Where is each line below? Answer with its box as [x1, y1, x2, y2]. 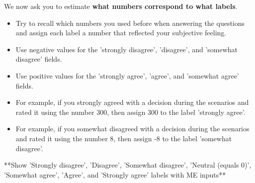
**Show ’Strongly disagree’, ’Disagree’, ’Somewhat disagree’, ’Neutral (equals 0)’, [4, 160, 252, 170]
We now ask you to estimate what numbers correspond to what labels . [4, 1, 238, 11]
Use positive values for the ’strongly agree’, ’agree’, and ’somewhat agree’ [15, 70, 239, 81]
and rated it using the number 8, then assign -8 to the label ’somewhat [15, 133, 232, 143]
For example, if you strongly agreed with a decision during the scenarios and [15, 97, 249, 107]
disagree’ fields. [15, 54, 62, 64]
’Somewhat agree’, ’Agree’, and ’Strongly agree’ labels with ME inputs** [4, 169, 226, 180]
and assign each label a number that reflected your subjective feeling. [15, 27, 227, 38]
